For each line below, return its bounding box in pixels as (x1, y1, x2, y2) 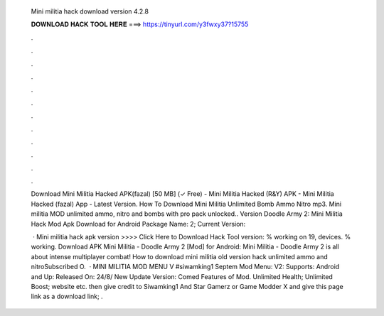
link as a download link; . (31, 292, 103, 301)
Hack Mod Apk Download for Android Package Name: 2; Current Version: (31, 219, 246, 228)
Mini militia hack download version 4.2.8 (31, 7, 149, 16)
